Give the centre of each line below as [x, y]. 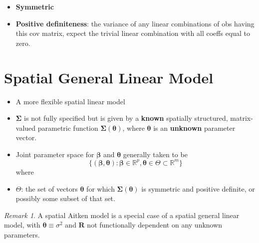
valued [26, 127]
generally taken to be [155, 154]
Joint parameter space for [55, 154]
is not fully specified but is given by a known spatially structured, [126, 118]
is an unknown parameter [194, 127]
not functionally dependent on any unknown [155, 225]
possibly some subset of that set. [65, 198]
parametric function [68, 127]
